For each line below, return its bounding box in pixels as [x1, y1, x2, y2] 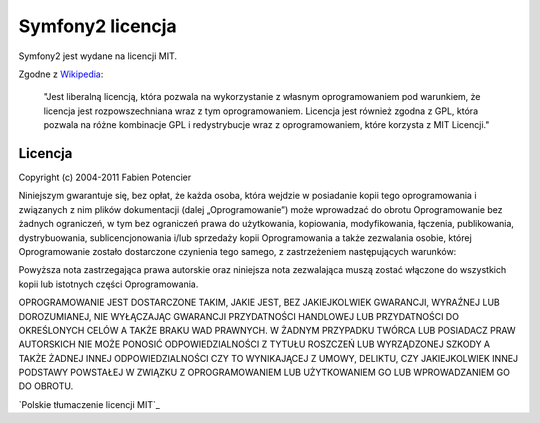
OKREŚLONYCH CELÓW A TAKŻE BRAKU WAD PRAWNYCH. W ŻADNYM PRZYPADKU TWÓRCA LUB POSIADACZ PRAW [18, 324, 516, 336]
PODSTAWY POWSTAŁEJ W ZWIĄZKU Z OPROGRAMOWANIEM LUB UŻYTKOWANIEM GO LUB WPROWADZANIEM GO [18, 366, 510, 379]
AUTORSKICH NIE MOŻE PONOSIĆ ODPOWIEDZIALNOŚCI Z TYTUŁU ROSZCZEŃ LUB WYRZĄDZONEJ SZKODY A [18, 338, 490, 350]
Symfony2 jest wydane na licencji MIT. [18, 50, 178, 62]
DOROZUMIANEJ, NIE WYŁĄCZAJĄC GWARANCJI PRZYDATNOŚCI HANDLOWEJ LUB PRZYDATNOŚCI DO [18, 310, 460, 322]
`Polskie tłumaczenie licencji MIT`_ [18, 398, 160, 410]
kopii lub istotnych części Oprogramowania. [18, 278, 199, 290]
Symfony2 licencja [18, 15, 177, 37]
